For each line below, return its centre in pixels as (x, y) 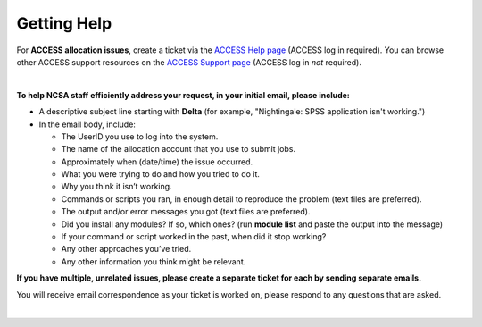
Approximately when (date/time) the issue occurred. (157, 162)
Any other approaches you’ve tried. (126, 249)
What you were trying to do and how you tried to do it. (161, 174)
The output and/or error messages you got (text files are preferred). (186, 212)
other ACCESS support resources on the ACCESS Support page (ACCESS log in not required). (189, 62)
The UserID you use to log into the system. (140, 136)
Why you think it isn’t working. (117, 187)
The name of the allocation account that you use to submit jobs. (179, 149)
